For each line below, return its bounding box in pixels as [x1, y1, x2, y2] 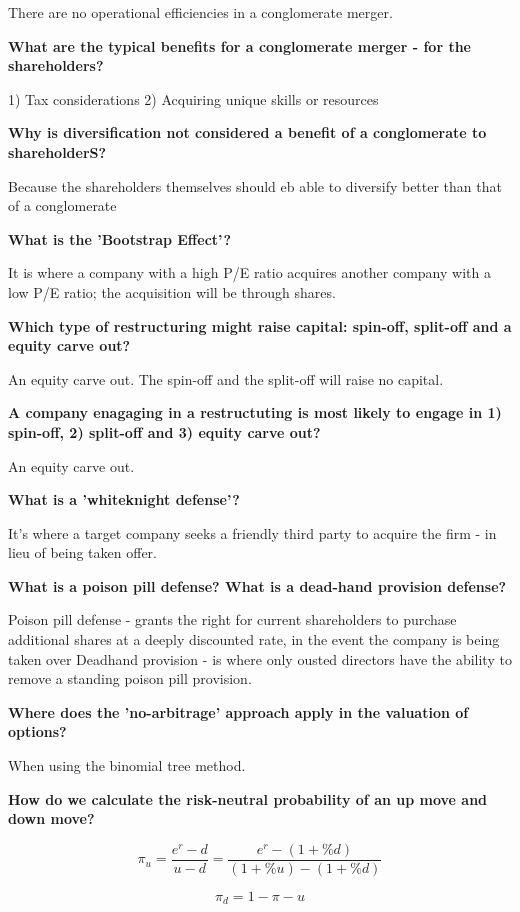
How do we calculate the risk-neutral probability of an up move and [8, 788, 488, 809]
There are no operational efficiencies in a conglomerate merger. [8, 2, 393, 22]
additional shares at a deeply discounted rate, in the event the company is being [8, 629, 500, 650]
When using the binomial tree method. [8, 755, 246, 776]
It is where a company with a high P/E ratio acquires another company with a [8, 262, 491, 283]
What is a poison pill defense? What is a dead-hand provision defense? [8, 575, 507, 596]
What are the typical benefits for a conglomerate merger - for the [8, 35, 471, 56]
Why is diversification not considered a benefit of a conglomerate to [8, 122, 487, 143]
